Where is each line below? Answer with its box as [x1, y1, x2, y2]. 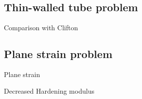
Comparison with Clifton [4, 22, 78, 33]
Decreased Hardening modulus [4, 85, 94, 96]
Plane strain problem [4, 46, 112, 61]
